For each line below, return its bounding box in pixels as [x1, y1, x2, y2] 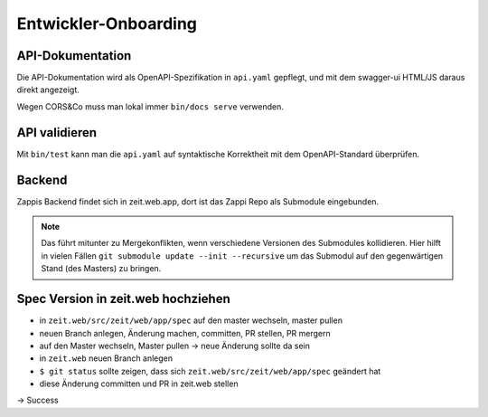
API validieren [16, 125, 98, 140]
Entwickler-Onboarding [16, 14, 198, 33]
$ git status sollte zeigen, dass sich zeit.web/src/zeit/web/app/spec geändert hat [39, 365, 381, 376]
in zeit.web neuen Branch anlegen [39, 353, 174, 364]
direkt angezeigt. [16, 84, 80, 95]
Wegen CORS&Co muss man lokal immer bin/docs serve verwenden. [16, 100, 285, 112]
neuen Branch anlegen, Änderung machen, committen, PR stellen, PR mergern [39, 327, 332, 338]
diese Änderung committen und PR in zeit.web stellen [39, 378, 239, 389]
